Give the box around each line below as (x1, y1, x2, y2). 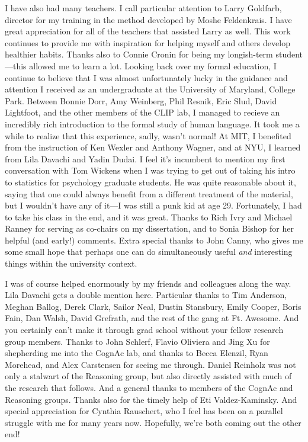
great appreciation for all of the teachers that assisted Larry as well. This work (5, 25, 291, 37)
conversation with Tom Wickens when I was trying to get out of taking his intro (5, 164, 296, 177)
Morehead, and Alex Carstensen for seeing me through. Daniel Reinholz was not (5, 358, 296, 370)
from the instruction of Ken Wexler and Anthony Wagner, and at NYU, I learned (5, 141, 301, 153)
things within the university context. (5, 257, 137, 270)
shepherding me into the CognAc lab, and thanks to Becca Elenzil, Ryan (5, 347, 268, 359)
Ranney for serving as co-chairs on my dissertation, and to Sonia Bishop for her (5, 222, 294, 235)
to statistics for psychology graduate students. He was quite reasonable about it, (5, 175, 296, 188)
